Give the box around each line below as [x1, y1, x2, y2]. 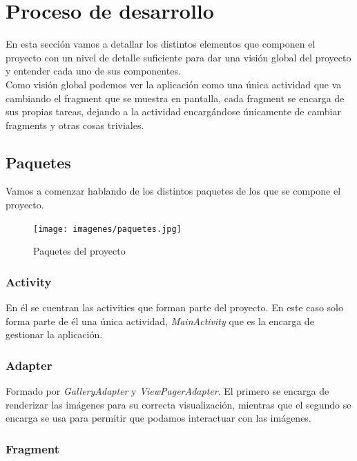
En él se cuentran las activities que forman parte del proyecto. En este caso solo [6, 300, 344, 315]
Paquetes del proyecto [33, 244, 126, 258]
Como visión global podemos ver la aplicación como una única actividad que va [6, 77, 342, 91]
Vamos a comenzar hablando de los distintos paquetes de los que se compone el [6, 184, 341, 198]
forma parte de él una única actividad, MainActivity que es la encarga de [6, 313, 314, 328]
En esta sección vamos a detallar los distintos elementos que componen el [6, 37, 316, 51]
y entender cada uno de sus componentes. [6, 63, 181, 78]
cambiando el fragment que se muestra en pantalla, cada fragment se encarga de [6, 90, 345, 105]
